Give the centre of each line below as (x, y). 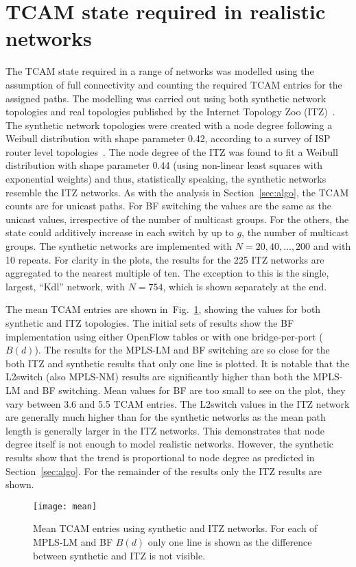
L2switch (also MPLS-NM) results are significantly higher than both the (158, 377)
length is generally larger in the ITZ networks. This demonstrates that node (165, 430)
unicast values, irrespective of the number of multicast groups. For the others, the (177, 219)
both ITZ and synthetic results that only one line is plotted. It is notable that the (178, 363)
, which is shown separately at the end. (245, 286)
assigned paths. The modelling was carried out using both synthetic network (166, 98)
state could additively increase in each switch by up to (120, 232)
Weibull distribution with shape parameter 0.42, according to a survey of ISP (168, 138)
